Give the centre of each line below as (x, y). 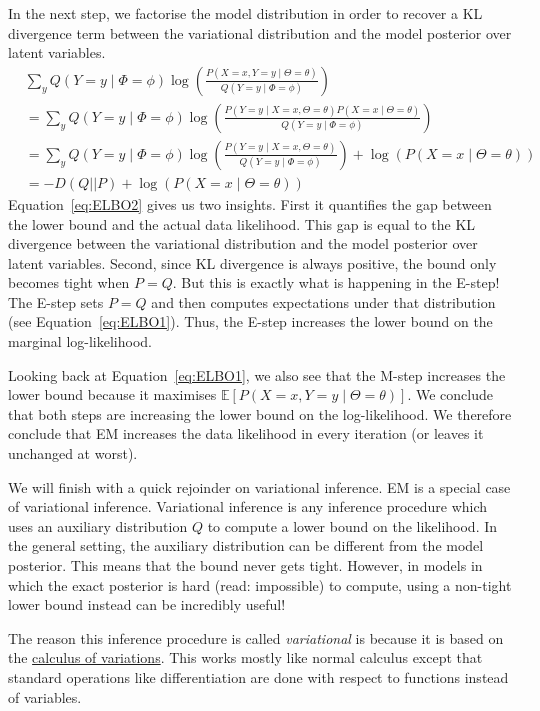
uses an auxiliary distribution (98, 525)
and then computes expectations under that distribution (323, 301)
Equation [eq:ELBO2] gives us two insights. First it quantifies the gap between (250, 203)
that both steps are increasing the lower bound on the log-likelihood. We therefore (260, 413)
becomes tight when (69, 282)
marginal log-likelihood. (80, 341)
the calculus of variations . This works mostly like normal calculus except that (245, 657)
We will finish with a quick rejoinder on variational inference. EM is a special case (259, 486)
